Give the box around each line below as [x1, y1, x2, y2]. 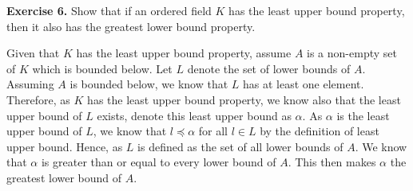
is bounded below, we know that [69, 76, 228, 92]
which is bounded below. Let [32, 60, 173, 76]
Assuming [6, 76, 54, 92]
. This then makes [288, 154, 376, 170]
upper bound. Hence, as [6, 138, 123, 154]
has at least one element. [243, 76, 364, 92]
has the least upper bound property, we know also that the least [87, 91, 401, 107]
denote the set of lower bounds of [187, 60, 351, 76]
